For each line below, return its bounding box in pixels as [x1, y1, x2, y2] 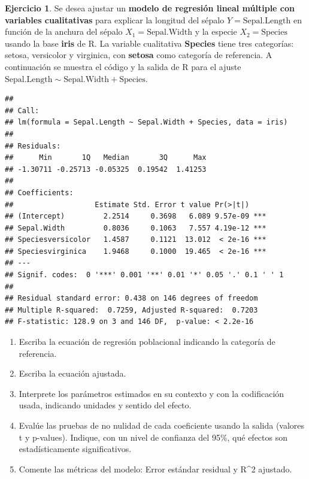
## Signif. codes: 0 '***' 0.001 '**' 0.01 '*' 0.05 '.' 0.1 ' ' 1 [5, 271, 284, 280]
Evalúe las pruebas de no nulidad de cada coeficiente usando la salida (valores [19, 419, 305, 431]
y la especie [195, 25, 237, 38]
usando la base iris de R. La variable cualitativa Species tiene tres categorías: [5, 37, 294, 49]
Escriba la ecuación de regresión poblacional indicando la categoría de [19, 335, 275, 348]
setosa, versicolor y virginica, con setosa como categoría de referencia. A [5, 48, 272, 61]
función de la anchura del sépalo [5, 25, 123, 38]
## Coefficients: [5, 188, 74, 197]
